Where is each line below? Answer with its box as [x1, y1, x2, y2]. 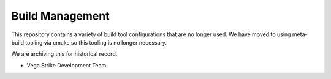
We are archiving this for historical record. [11, 50, 118, 58]
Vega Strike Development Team [26, 61, 107, 69]
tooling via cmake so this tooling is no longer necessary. [25, 39, 167, 46]
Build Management [11, 9, 110, 23]
